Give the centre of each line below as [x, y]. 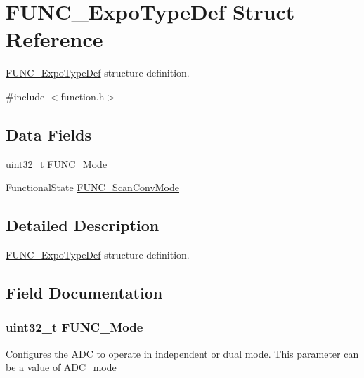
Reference [54, 39]
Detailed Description [83, 225]
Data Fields [49, 134]
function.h [83, 96]
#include [25, 96]
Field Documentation [84, 293]
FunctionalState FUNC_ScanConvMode [92, 187]
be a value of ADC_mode [61, 367]
